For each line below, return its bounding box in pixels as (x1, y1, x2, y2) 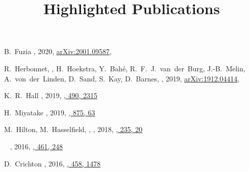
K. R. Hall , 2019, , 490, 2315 (4, 90, 98, 101)
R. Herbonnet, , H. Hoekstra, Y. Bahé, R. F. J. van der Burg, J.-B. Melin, (4, 63, 245, 73)
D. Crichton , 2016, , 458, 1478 (4, 158, 101, 168)
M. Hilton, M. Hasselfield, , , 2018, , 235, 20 (4, 124, 143, 135)
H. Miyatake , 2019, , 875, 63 (4, 107, 95, 117)
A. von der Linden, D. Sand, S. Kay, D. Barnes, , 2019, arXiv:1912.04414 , (4, 73, 240, 83)
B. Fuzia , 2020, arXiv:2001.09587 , (4, 46, 112, 57)
